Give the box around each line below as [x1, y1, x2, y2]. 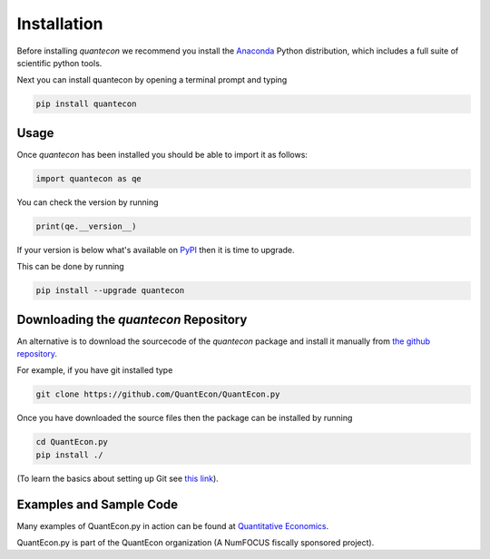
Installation [16, 14, 103, 34]
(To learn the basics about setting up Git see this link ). [16, 473, 220, 484]
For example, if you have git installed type [16, 365, 173, 376]
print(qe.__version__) [35, 221, 137, 231]
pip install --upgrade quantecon [35, 286, 185, 296]
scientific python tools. [16, 57, 103, 68]
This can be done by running [16, 261, 124, 272]
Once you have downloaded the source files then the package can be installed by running [16, 413, 353, 424]
